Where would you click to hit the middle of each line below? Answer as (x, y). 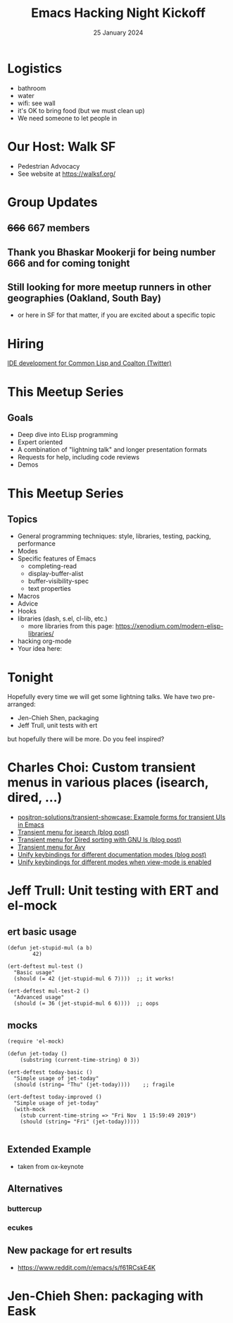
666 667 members (49, 228)
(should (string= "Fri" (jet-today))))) (80, 1122)
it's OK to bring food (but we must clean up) (81, 110)
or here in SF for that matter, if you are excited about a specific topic (116, 315)
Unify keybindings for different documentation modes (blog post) (112, 855)
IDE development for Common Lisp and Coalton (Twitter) (89, 363)
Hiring (26, 343)
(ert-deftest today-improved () (55, 1097)
